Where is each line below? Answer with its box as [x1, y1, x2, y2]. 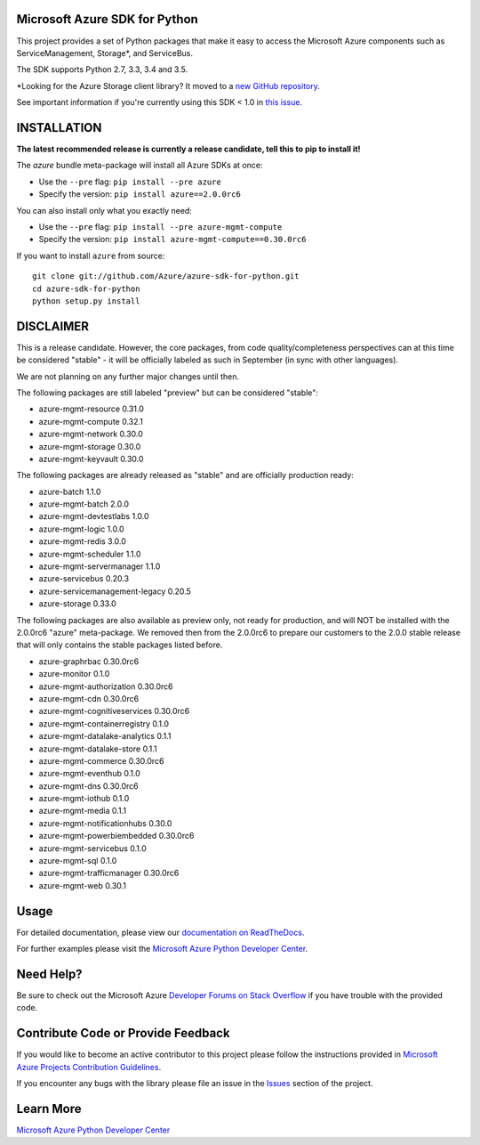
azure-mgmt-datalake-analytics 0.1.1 [38, 731, 172, 742]
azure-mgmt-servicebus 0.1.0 [38, 842, 147, 854]
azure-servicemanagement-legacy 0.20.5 [38, 586, 191, 597]
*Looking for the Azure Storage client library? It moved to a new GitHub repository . [16, 80, 320, 91]
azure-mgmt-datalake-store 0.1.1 [38, 743, 157, 754]
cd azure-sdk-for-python [32, 283, 140, 294]
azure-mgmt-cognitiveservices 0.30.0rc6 [38, 706, 190, 717]
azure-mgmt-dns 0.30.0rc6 [38, 780, 140, 792]
